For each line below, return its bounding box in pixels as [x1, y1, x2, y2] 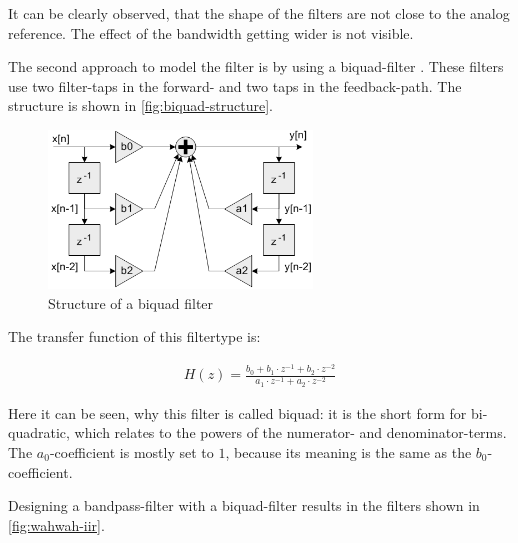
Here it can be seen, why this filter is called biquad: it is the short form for [8, 402, 467, 423]
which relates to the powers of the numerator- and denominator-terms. [74, 422, 507, 443]
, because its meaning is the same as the [225, 441, 472, 462]
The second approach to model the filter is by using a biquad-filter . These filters [8, 56, 504, 77]
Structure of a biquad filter [48, 292, 214, 313]
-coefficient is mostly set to [49, 441, 214, 462]
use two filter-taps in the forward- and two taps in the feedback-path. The [8, 75, 462, 96]
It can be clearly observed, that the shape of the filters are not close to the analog [8, 3, 510, 23]
